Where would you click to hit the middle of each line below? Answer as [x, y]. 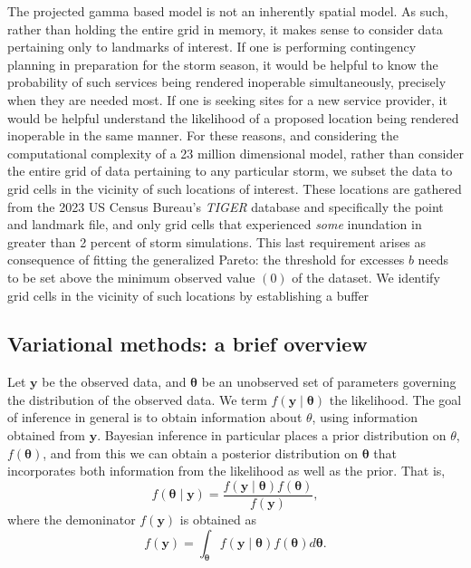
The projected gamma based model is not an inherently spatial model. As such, [228, 11]
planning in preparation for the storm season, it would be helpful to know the [223, 64]
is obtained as [218, 519]
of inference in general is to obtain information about [155, 417]
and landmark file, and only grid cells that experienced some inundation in [215, 224]
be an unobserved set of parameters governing [329, 382]
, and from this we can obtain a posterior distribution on [200, 452]
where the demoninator [72, 519]
